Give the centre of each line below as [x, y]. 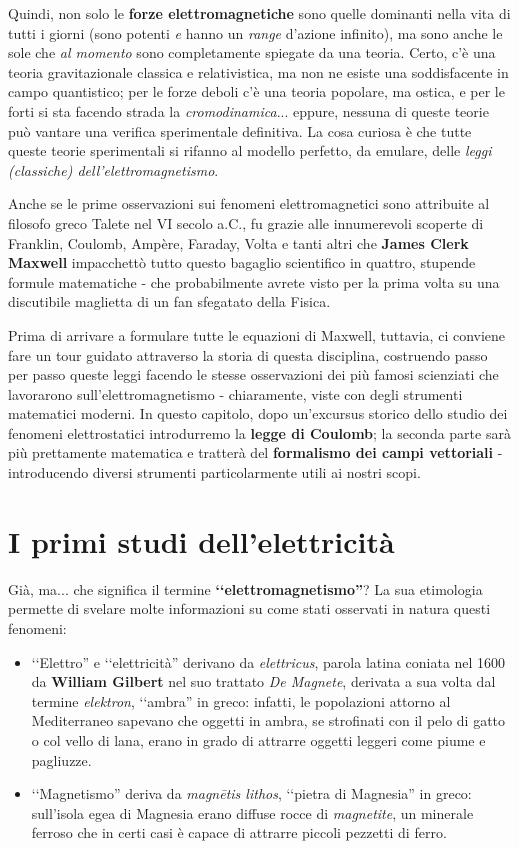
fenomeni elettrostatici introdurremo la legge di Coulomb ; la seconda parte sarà [259, 432]
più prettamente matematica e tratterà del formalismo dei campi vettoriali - [255, 452]
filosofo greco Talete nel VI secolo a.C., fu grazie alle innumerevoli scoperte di [246, 222]
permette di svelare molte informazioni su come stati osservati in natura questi [249, 608]
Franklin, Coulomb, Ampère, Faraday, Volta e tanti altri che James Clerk [238, 242]
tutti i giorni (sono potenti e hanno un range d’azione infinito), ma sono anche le [255, 32]
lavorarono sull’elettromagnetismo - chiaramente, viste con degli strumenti [235, 393]
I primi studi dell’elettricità [201, 540]
